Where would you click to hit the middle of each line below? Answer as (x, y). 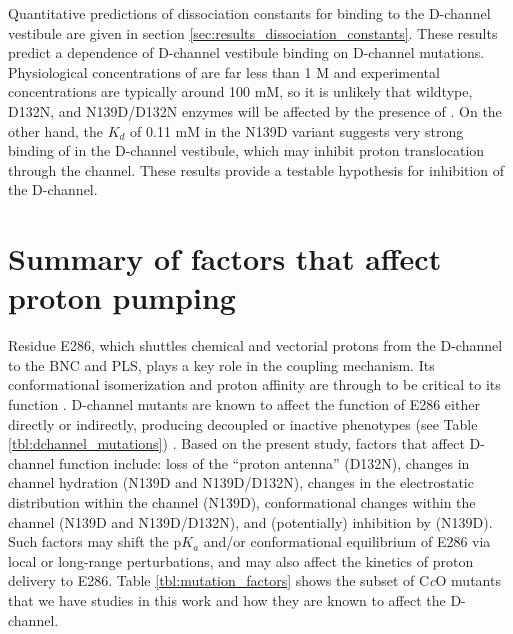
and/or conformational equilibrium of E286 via (347, 541)
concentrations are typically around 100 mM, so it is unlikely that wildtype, (240, 91)
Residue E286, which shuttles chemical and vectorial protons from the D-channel (255, 345)
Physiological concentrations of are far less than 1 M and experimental (224, 71)
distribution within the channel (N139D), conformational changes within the (242, 502)
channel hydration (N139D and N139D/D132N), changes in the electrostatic (241, 482)
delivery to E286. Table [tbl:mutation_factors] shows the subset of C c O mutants (254, 580)
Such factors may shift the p (95, 541)
